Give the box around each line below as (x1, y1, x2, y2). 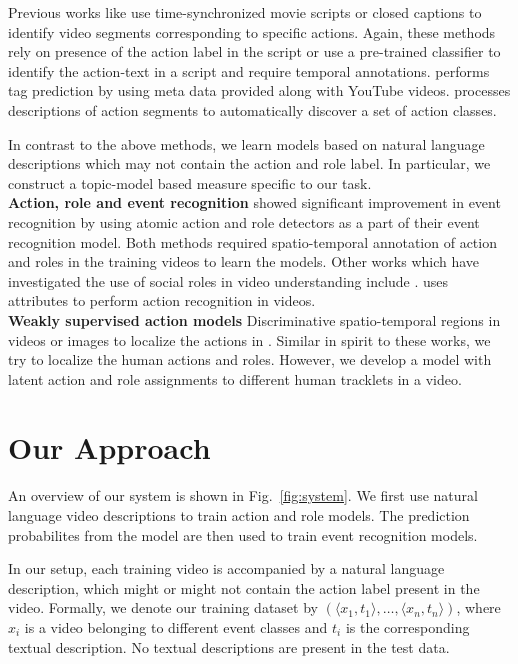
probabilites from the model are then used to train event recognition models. (8, 524, 478, 545)
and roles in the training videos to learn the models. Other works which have (8, 251, 480, 272)
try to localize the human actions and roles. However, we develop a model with (8, 349, 492, 370)
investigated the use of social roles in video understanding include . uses (8, 270, 449, 291)
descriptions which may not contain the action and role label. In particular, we (8, 153, 491, 174)
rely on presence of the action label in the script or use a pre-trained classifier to (8, 41, 501, 62)
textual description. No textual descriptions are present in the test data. (8, 636, 450, 657)
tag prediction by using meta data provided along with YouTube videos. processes (8, 80, 511, 101)
